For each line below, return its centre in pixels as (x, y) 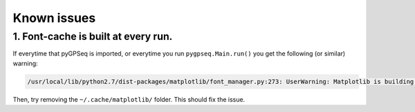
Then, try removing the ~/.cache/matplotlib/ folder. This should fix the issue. (129, 99)
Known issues (54, 18)
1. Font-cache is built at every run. (93, 36)
